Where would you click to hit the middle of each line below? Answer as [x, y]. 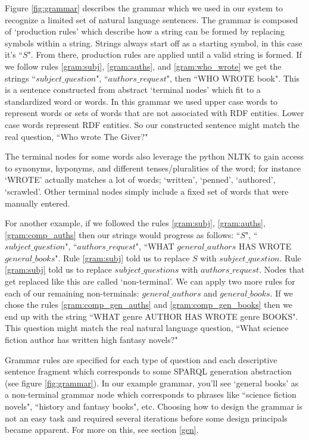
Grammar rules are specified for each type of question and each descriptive [141, 359]
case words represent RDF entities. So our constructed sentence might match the [152, 124]
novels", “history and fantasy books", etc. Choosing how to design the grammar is [154, 406]
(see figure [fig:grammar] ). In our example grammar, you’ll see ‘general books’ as [152, 383]
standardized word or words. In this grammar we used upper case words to [141, 101]
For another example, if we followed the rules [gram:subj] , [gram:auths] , [135, 223]
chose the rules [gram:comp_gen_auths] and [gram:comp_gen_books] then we [149, 305]
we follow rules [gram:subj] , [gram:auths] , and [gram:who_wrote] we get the [143, 66]
